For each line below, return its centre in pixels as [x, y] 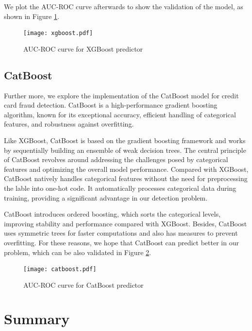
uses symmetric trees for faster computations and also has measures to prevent [121, 233]
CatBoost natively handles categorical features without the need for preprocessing [126, 178]
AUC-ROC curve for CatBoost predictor [84, 285]
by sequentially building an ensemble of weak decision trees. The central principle [125, 150]
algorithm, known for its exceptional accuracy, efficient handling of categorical [120, 114]
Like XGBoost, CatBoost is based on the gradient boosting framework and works [125, 140]
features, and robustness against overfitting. [69, 124]
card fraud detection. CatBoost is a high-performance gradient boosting [111, 105]
